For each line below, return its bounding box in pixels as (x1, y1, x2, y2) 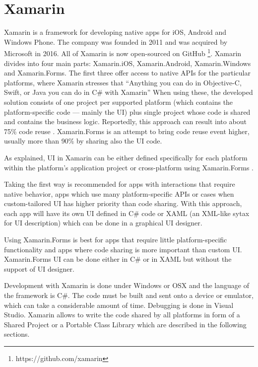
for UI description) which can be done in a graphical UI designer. (4, 218, 202, 228)
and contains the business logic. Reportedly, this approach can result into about (4, 116, 247, 127)
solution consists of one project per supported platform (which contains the (4, 96, 233, 107)
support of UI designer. (4, 263, 74, 274)
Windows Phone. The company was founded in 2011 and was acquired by (4, 36, 228, 47)
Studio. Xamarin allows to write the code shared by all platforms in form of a (4, 309, 240, 320)
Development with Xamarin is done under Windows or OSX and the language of (4, 280, 249, 291)
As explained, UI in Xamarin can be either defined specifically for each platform (4, 152, 248, 162)
